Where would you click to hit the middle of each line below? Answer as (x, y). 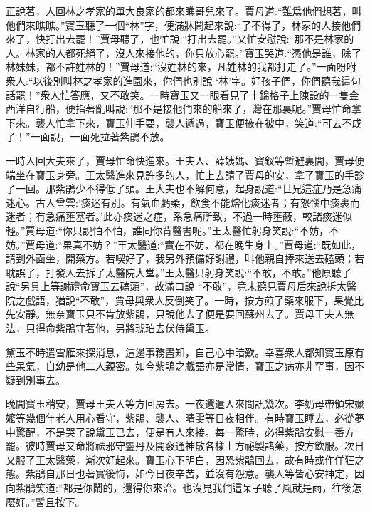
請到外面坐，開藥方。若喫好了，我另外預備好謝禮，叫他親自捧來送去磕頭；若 (185, 258)
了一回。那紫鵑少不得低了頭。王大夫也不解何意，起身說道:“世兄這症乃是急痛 (184, 188)
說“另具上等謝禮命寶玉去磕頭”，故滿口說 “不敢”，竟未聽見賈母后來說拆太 (176, 286)
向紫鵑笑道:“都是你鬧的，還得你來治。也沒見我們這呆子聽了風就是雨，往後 (179, 487)
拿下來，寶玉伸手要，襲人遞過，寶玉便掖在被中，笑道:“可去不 (208, 122)
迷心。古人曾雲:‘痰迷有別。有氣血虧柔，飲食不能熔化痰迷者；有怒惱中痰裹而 (183, 202)
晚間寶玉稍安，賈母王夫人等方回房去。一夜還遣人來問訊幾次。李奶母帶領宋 (180, 404)
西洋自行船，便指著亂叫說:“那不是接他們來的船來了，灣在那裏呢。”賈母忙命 (179, 109)
